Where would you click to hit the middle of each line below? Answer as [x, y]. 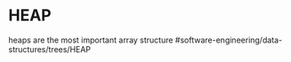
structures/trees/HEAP [49, 49]
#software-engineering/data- [229, 40]
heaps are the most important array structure [91, 40]
